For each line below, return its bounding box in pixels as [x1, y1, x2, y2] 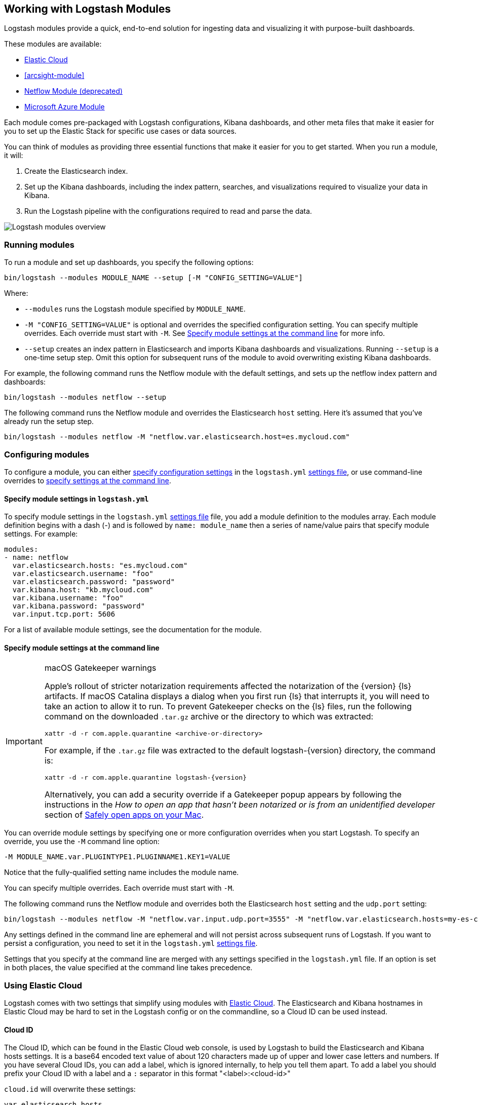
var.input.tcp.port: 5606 [12, 610, 115, 619]
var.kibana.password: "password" [12, 602, 145, 611]
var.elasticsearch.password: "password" [12, 578, 175, 586]
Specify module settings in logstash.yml [4, 494, 149, 503]
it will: [4, 151, 23, 160]
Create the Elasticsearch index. [24, 167, 128, 176]
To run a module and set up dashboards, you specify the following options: [4, 258, 254, 267]
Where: [4, 289, 28, 298]
